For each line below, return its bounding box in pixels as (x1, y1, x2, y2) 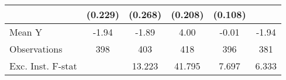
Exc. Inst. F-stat (9, 59, 77, 72)
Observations (9, 42, 63, 55)
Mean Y (9, 25, 43, 39)
